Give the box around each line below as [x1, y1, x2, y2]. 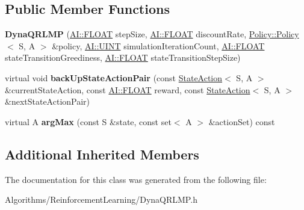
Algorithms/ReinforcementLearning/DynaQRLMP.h [5, 193, 197, 206]
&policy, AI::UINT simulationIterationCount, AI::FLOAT [52, 39, 265, 52]
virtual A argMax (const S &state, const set [5, 115, 172, 128]
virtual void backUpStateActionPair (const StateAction [5, 71, 223, 84]
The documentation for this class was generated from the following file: [5, 173, 267, 185]
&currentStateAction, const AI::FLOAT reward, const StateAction [5, 83, 250, 96]
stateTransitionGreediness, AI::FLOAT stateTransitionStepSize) [5, 51, 241, 64]
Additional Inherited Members [5, 144, 199, 163]
